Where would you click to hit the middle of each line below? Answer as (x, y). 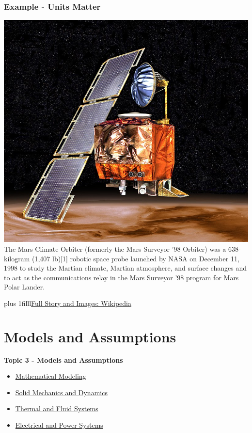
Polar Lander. (24, 287)
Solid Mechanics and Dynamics (61, 392)
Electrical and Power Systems (59, 425)
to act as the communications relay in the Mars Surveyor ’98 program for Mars (121, 277)
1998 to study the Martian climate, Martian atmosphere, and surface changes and (125, 268)
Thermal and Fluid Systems (57, 409)
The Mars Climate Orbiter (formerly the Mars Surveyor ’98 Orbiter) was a (115, 249)
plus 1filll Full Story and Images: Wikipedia (68, 303)
